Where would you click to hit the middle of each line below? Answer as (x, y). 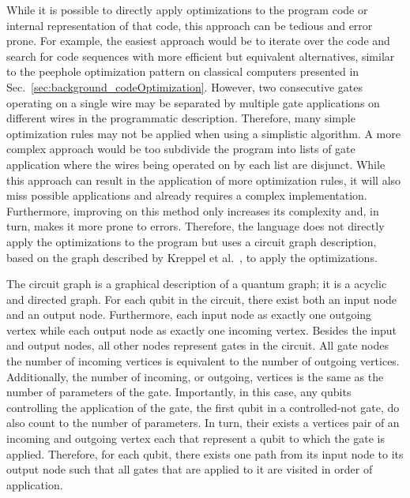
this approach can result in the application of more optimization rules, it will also (204, 180)
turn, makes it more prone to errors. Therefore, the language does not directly (196, 226)
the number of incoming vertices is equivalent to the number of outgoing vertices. (203, 361)
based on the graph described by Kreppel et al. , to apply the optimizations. (192, 257)
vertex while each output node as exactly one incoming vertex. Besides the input (201, 330)
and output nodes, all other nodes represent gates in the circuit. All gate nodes (197, 345)
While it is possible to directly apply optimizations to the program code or (187, 9)
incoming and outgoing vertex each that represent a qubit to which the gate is (196, 438)
